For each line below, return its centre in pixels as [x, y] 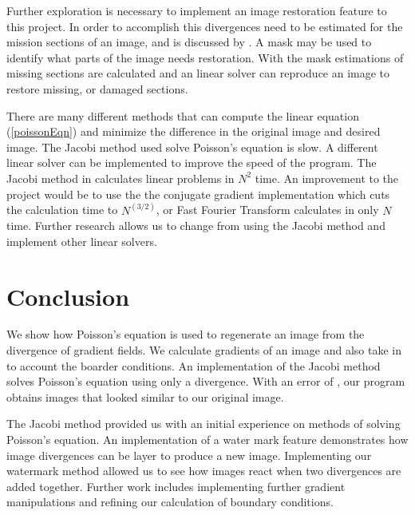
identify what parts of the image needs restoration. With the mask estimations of [205, 57]
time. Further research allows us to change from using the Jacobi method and [196, 226]
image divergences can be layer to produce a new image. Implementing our [189, 455]
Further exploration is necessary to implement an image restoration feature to [197, 10]
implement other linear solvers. [82, 241]
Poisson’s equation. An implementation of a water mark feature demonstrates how [207, 440]
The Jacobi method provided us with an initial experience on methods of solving [204, 424]
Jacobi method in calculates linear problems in [121, 178]
